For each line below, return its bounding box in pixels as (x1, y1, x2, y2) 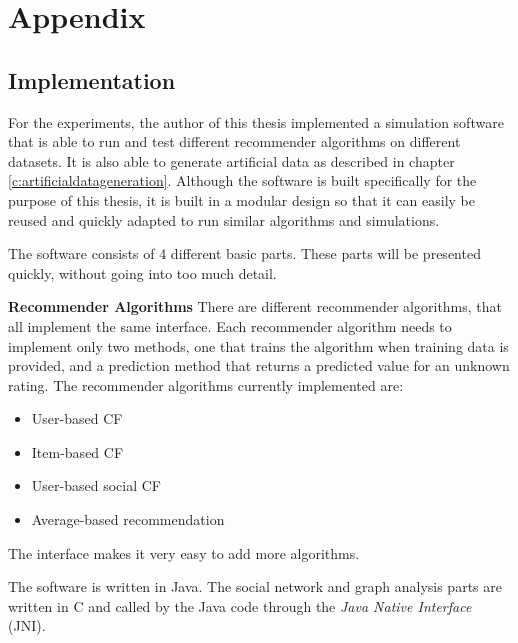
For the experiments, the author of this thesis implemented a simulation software (8, 111, 504, 132)
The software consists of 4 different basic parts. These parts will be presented (8, 243, 481, 264)
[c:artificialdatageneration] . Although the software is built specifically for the (8, 170, 477, 191)
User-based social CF (31, 475, 161, 496)
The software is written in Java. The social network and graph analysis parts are (8, 576, 502, 597)
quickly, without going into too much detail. (8, 262, 277, 283)
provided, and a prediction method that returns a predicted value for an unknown (8, 355, 510, 376)
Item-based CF (31, 441, 124, 462)
